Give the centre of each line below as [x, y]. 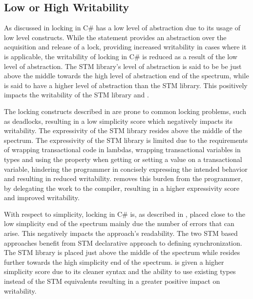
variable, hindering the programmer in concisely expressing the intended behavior [126, 169]
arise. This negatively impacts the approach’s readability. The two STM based [121, 233]
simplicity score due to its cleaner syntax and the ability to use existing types [120, 271]
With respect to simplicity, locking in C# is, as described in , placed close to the [125, 214]
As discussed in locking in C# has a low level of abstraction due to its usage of [122, 28]
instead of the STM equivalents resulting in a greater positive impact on [112, 281]
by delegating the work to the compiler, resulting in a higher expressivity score [122, 188]
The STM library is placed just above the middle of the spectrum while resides [122, 252]
